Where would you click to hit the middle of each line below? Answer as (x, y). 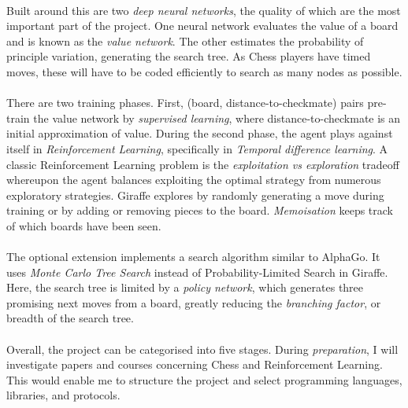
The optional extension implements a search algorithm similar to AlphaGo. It (193, 257)
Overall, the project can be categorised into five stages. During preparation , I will (202, 349)
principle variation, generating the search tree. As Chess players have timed (189, 56)
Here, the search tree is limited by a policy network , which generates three (185, 287)
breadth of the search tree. (70, 318)
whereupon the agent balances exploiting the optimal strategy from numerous (194, 180)
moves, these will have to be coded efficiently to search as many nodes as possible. (204, 71)
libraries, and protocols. (63, 395)
